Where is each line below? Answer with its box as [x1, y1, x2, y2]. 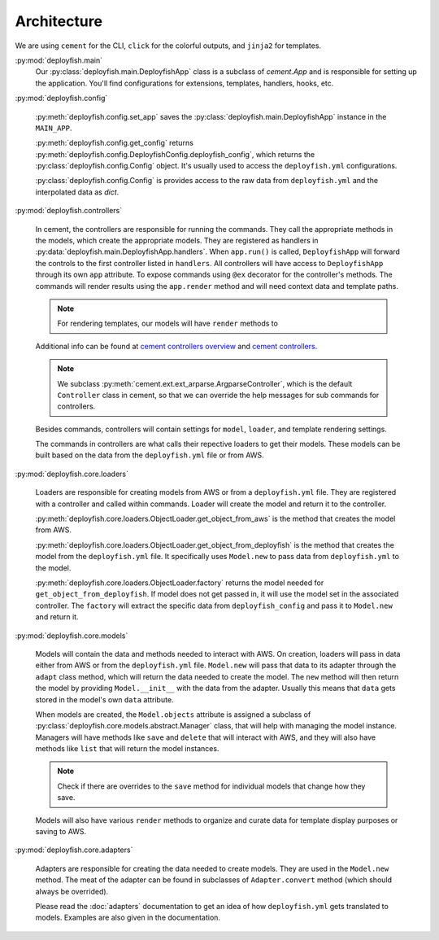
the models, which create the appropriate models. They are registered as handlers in [35, 236, 319, 246]
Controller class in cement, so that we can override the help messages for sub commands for [57, 390, 380, 400]
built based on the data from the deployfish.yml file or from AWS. [35, 450, 264, 460]
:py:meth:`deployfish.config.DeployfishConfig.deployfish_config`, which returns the [35, 149, 315, 159]
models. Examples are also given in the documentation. [35, 912, 221, 923]
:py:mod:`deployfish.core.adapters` [15, 845, 133, 855]
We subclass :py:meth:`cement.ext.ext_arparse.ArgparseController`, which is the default [57, 378, 353, 388]
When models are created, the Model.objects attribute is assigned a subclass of [35, 709, 311, 719]
